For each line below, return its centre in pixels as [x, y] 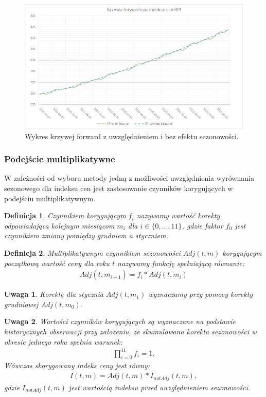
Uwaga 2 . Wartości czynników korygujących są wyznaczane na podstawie [120, 321]
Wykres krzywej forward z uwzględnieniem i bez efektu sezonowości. [132, 136]
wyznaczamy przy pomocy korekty [201, 294]
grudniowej [21, 304]
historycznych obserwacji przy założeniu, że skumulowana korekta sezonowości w [130, 331]
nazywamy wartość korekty [178, 215]
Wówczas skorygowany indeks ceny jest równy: [77, 365]
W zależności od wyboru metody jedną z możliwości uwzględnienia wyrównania [129, 178]
